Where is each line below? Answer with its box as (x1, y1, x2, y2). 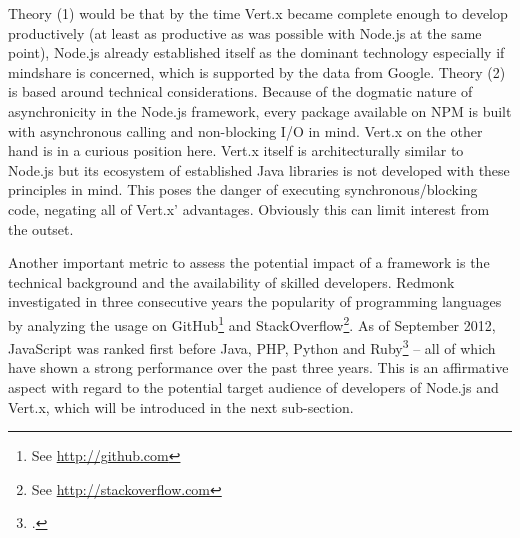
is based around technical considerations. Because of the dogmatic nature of (8, 81, 473, 102)
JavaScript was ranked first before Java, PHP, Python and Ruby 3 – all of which (8, 335, 496, 358)
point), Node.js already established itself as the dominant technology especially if (8, 42, 505, 63)
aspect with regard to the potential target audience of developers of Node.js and (8, 377, 499, 397)
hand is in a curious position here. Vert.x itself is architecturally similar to (8, 140, 464, 161)
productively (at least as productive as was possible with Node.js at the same (8, 22, 482, 43)
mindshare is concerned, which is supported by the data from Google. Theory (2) (8, 61, 506, 82)
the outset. (8, 218, 74, 239)
